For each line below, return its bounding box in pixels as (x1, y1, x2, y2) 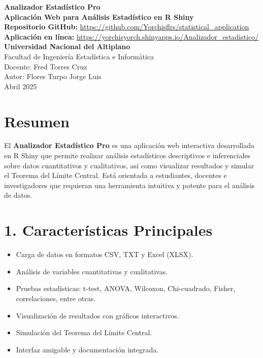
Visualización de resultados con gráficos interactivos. (16, 310, 179, 320)
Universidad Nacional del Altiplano (4, 41, 130, 52)
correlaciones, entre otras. (16, 293, 96, 303)
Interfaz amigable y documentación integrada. (16, 344, 159, 354)
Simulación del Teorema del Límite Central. (16, 327, 152, 338)
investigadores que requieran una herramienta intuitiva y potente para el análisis (4, 180, 255, 190)
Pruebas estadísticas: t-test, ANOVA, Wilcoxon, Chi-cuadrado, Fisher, (16, 283, 236, 294)
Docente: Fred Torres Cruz (4, 61, 87, 71)
